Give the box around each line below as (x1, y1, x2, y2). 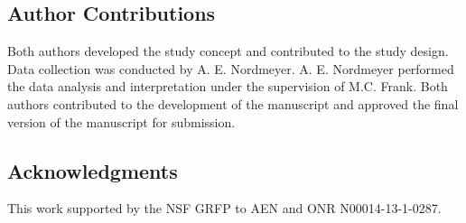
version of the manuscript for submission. (7, 112, 236, 131)
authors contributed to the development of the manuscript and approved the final (7, 94, 459, 113)
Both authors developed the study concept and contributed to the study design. (7, 42, 449, 60)
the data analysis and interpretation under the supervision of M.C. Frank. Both (7, 77, 448, 96)
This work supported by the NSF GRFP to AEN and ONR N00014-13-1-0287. (7, 199, 442, 218)
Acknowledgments (7, 156, 178, 184)
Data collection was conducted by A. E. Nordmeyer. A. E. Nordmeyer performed (7, 59, 454, 78)
